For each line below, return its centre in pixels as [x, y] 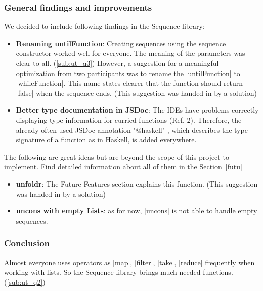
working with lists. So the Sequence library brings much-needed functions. [119, 272]
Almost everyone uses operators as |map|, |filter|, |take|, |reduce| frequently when [129, 262]
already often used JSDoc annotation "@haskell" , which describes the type [132, 130]
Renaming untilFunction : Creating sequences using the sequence [121, 43]
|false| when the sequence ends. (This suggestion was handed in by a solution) [137, 93]
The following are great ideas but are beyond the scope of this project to [117, 156]
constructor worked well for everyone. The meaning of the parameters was [130, 53]
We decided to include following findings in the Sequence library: [104, 26]
